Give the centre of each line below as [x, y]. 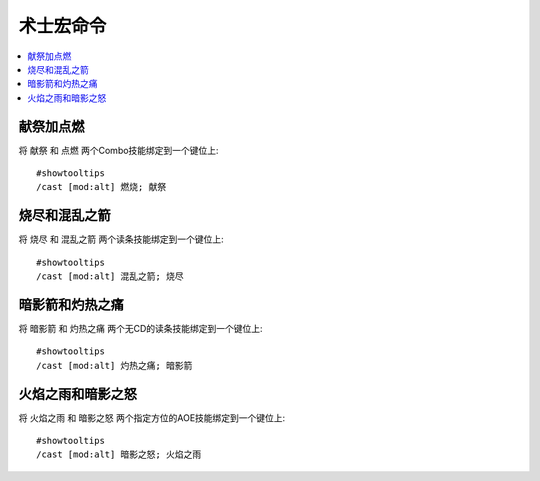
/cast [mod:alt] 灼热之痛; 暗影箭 [114, 365]
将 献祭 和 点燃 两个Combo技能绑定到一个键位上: [118, 150]
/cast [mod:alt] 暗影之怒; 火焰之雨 [119, 454]
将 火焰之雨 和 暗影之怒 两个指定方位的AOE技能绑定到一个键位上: [152, 417]
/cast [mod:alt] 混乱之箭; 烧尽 [110, 276]
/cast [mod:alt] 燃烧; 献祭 [101, 187]
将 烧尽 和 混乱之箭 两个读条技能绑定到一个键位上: [121, 239]
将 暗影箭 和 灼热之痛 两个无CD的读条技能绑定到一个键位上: [141, 328]
